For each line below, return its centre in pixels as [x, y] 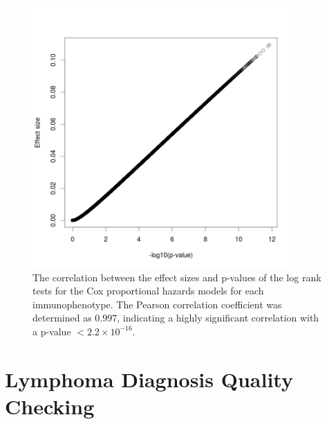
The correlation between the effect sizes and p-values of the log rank [177, 277]
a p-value [52, 331]
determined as [62, 318]
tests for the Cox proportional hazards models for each [148, 291]
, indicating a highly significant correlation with [218, 318]
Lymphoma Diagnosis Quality [149, 379]
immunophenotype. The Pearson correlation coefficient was [157, 304]
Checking [50, 406]
